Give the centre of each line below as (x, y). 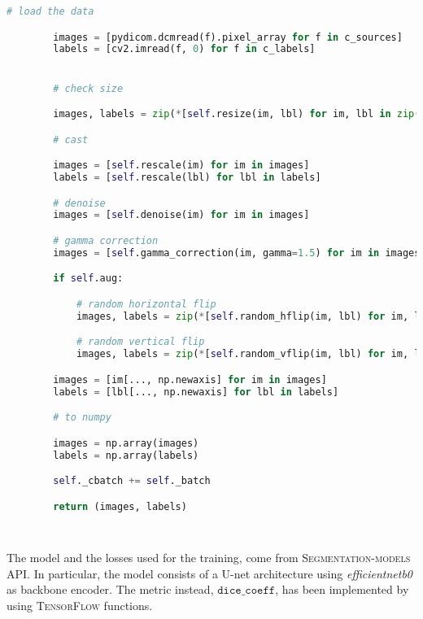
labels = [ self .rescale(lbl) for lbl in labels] (187, 178)
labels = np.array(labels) (126, 455)
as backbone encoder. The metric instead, (110, 589)
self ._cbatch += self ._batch (132, 481)
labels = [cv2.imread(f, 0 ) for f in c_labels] (184, 49)
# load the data (50, 11)
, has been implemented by (342, 589)
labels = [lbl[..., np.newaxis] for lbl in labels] (196, 392)
